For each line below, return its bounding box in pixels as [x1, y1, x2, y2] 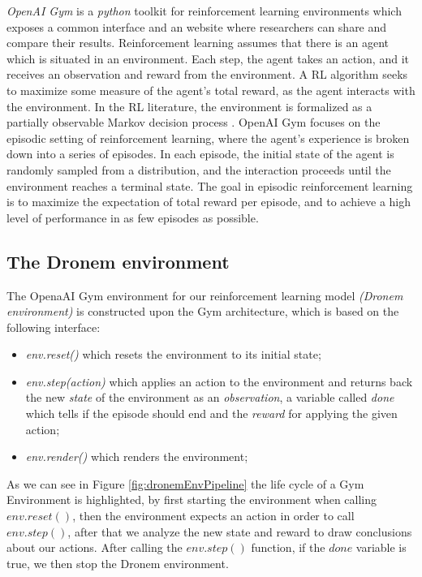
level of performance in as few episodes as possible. [6, 209, 259, 226]
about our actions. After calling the [6, 539, 183, 556]
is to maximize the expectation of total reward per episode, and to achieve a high [6, 193, 411, 210]
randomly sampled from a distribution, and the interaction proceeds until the [6, 161, 391, 178]
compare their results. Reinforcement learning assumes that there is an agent [6, 34, 390, 51]
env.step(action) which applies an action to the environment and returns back [25, 372, 413, 390]
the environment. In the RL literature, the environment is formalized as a [6, 97, 372, 114]
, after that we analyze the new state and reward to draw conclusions [67, 523, 412, 540]
